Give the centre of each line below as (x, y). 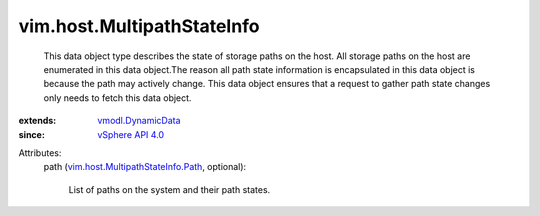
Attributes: (40, 152)
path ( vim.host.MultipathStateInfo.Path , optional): (145, 167)
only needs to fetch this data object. (117, 97)
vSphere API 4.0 (131, 134)
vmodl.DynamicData (139, 121)
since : (31, 134)
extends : (37, 121)
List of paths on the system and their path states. (169, 189)
